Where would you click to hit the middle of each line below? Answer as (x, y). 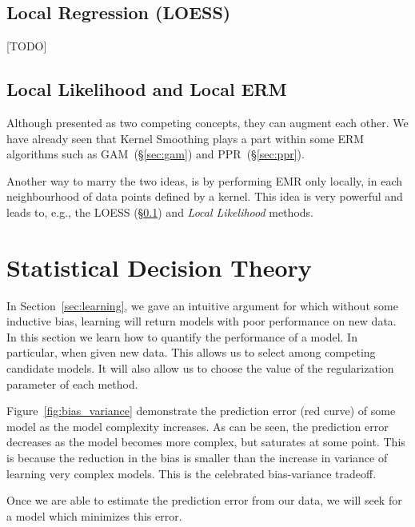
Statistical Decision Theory (159, 267)
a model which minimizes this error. (94, 515)
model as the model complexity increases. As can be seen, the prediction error (198, 426)
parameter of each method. (72, 383)
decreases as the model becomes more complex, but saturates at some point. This (206, 442)
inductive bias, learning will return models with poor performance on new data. (202, 321)
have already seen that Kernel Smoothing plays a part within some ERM (186, 138)
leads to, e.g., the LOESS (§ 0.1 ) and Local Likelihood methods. (160, 212)
